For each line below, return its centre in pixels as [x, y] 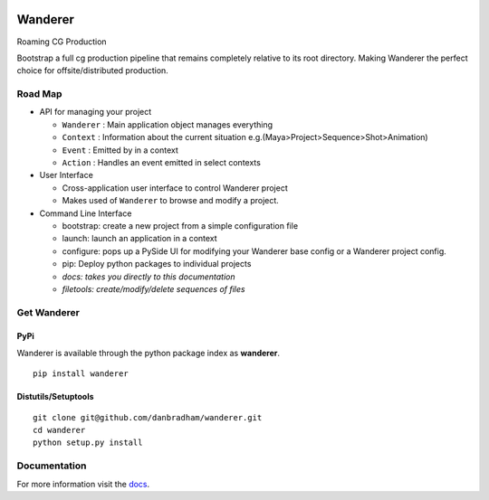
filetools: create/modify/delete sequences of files [153, 288]
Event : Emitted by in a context [120, 150]
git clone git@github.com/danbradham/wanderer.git [148, 417]
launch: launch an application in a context [139, 239]
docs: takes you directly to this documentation [149, 277]
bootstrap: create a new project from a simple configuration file [180, 225]
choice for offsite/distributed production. [93, 71]
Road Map [39, 94]
